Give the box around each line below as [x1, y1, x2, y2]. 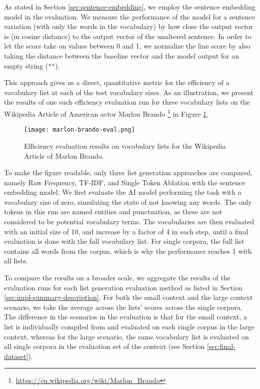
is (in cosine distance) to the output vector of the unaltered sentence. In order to [4, 31, 251, 41]
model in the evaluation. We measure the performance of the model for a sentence [4, 11, 255, 22]
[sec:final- [206, 341, 235, 351]
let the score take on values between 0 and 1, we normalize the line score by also [4, 41, 250, 51]
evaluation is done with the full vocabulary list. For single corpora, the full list [4, 236, 244, 246]
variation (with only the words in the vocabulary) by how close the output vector [4, 21, 253, 32]
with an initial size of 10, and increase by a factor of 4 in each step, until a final [4, 226, 248, 236]
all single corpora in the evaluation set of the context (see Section [4, 341, 205, 351]
